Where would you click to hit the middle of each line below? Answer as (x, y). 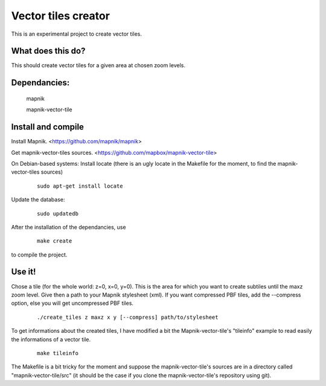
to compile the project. (39, 255)
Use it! (24, 272)
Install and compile (48, 127)
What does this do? (48, 51)
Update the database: (38, 200)
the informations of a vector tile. (51, 339)
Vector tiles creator (60, 16)
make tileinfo (58, 353)
